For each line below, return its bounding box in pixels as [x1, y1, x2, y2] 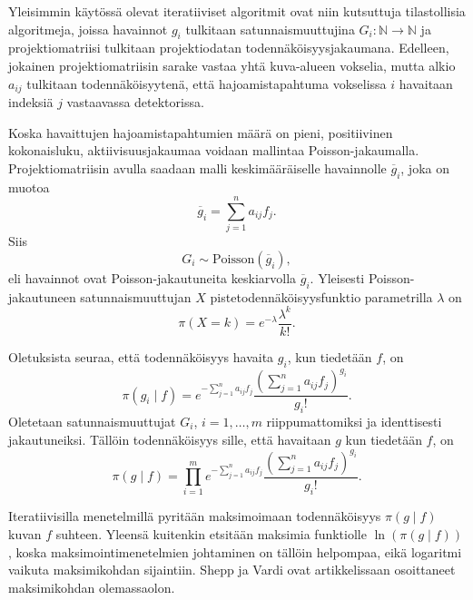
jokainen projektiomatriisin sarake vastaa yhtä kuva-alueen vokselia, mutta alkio [8, 55, 456, 74]
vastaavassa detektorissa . [66, 93, 204, 112]
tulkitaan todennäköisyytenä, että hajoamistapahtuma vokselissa [26, 74, 387, 93]
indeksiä [8, 93, 54, 112]
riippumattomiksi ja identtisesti [266, 412, 442, 430]
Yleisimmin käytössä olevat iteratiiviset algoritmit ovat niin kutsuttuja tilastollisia [8, 2, 466, 20]
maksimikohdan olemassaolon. [8, 577, 175, 596]
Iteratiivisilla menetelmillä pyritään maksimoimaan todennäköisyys [8, 507, 381, 526]
